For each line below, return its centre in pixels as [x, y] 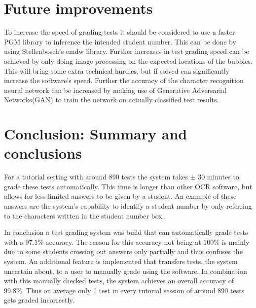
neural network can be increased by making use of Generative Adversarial [115, 90]
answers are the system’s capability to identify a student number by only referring [128, 205]
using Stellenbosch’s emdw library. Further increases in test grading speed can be [127, 51]
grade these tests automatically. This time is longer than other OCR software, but [128, 186]
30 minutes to [219, 177]
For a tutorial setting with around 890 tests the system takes [96, 177]
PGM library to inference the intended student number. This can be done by [120, 41]
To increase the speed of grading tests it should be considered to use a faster [120, 32]
